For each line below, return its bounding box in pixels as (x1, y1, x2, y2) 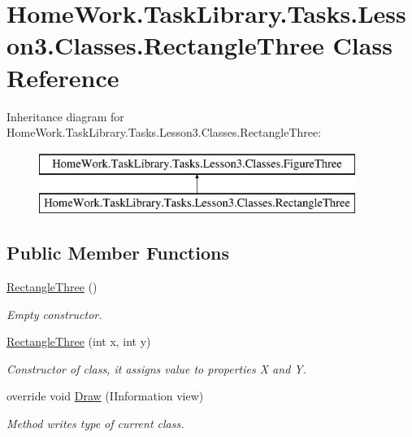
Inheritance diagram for (7, 107, 124, 125)
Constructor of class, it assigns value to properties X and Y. (7, 360, 306, 377)
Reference (7, 60, 119, 94)
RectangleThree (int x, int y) (7, 333, 151, 350)
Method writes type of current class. (7, 415, 184, 432)
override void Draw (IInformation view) (7, 387, 204, 404)
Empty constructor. (7, 305, 102, 322)
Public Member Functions (7, 240, 229, 265)
